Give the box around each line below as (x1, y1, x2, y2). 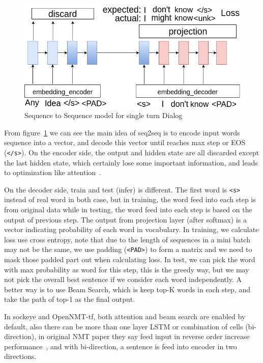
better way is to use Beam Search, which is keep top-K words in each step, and (4, 284, 251, 294)
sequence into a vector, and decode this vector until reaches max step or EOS (4, 137, 246, 148)
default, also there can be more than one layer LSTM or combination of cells (4, 321, 243, 331)
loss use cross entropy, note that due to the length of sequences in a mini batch (4, 234, 250, 244)
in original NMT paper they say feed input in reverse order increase (38, 331, 250, 342)
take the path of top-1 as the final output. (4, 294, 135, 304)
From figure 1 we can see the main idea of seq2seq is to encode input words (4, 127, 240, 137)
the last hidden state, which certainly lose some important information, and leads (4, 157, 258, 167)
